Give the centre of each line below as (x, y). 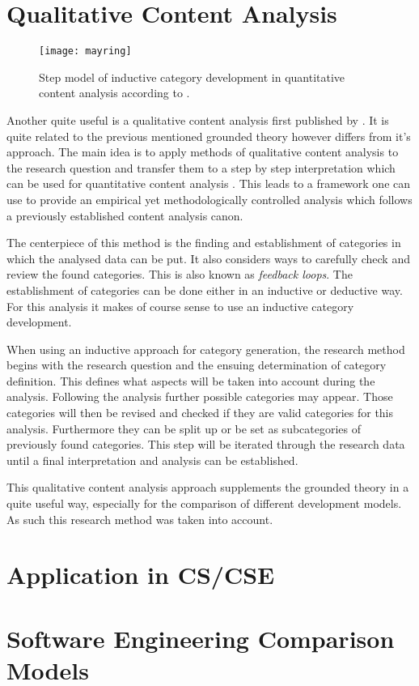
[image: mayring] (85, 51)
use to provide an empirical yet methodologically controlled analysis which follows (209, 199)
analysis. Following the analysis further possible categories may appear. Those (200, 396)
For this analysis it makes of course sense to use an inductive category (180, 306)
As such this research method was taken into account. (140, 519)
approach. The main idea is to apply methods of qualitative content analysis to (203, 152)
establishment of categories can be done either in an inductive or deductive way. (205, 290)
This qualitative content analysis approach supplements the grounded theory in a (208, 487)
